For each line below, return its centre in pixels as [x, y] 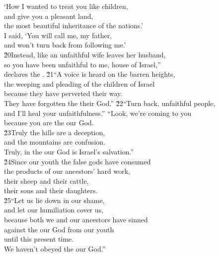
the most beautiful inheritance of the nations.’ [74, 26]
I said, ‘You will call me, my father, [58, 35]
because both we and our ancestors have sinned [76, 220]
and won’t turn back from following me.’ [65, 45]
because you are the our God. [49, 123]
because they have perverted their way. [63, 93]
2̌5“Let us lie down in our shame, [54, 200]
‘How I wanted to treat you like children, [66, 6]
